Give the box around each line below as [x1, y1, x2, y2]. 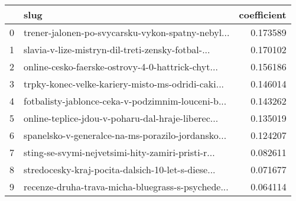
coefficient [239, 8, 287, 21]
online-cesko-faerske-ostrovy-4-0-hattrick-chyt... [24, 60, 218, 73]
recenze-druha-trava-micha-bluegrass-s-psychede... [24, 180, 229, 193]
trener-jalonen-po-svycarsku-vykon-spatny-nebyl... [24, 25, 230, 39]
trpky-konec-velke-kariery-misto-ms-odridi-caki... [24, 77, 225, 90]
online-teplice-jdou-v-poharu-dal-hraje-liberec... [24, 111, 219, 125]
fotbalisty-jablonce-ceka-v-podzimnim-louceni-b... [24, 94, 227, 108]
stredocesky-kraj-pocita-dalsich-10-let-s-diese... [24, 163, 216, 176]
